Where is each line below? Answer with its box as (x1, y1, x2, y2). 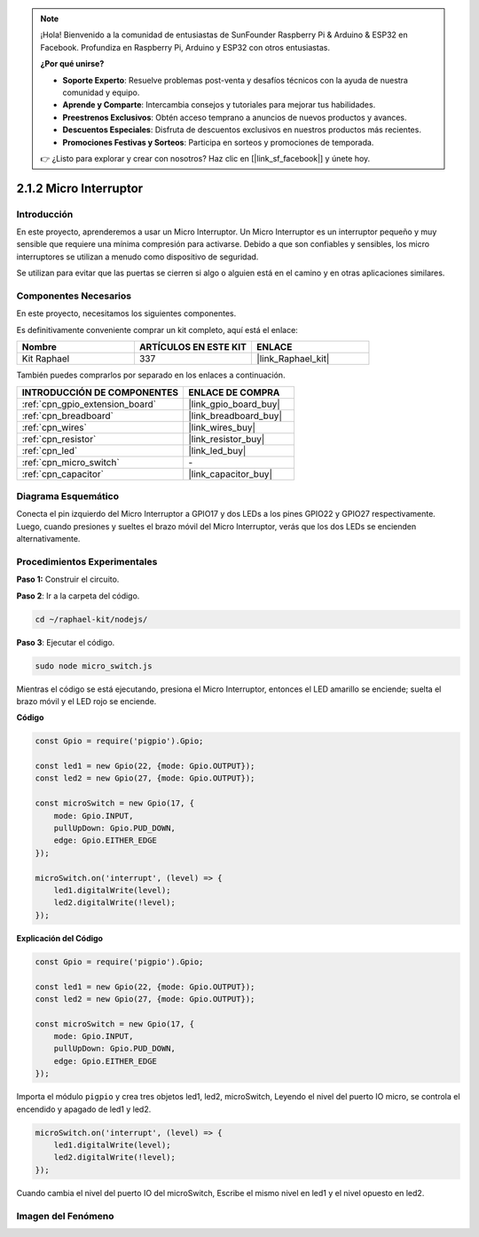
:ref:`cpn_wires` (21, 421, 88, 433)
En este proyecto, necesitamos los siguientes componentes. (16, 308, 237, 319)
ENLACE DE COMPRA (187, 386, 280, 399)
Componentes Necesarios (16, 289, 132, 302)
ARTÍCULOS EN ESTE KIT (138, 341, 247, 353)
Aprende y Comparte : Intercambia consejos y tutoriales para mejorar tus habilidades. (62, 99, 376, 110)
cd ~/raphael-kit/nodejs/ (35, 614, 148, 624)
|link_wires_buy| (187, 421, 256, 433)
